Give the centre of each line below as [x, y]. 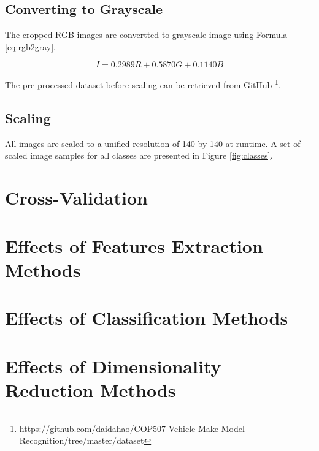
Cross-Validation [76, 198]
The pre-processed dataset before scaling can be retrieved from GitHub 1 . [143, 84]
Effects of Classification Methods [147, 318]
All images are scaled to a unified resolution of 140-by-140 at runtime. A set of [153, 143]
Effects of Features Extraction [134, 245]
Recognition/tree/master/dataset [82, 440]
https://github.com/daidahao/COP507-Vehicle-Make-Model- [133, 428]
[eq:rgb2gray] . [30, 46]
